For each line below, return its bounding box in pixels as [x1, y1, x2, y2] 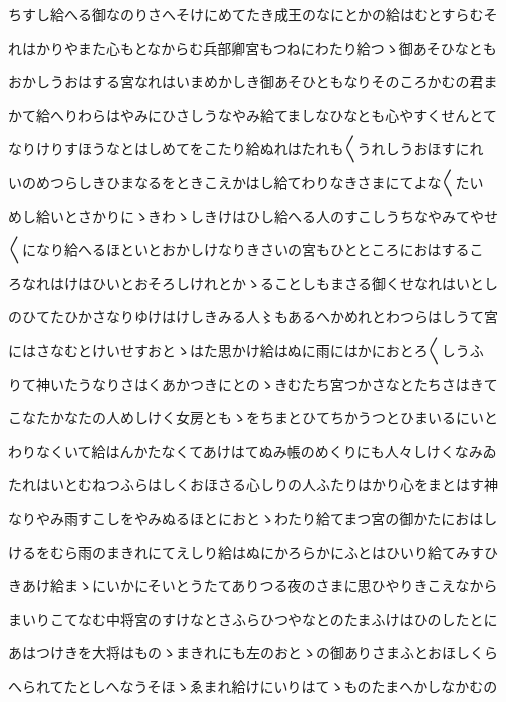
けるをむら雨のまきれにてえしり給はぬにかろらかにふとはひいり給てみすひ [8, 541, 498, 562]
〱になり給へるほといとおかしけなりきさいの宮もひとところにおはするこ [8, 239, 484, 260]
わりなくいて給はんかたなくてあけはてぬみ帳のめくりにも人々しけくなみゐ [8, 440, 497, 461]
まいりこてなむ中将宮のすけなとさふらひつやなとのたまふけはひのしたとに [8, 608, 498, 629]
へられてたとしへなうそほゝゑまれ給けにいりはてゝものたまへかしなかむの [8, 675, 498, 696]
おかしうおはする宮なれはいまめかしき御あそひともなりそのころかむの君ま [8, 71, 498, 92]
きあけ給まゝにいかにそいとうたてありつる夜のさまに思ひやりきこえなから [8, 575, 498, 596]
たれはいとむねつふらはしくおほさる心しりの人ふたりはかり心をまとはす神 [8, 474, 498, 495]
